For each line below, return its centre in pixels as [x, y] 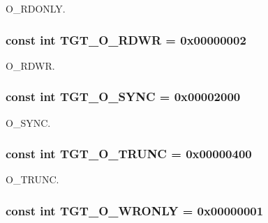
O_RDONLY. [36, 8]
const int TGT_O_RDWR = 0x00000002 [126, 39]
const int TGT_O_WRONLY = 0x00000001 [135, 210]
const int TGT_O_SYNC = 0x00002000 [123, 97]
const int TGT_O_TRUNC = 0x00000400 [129, 154]
